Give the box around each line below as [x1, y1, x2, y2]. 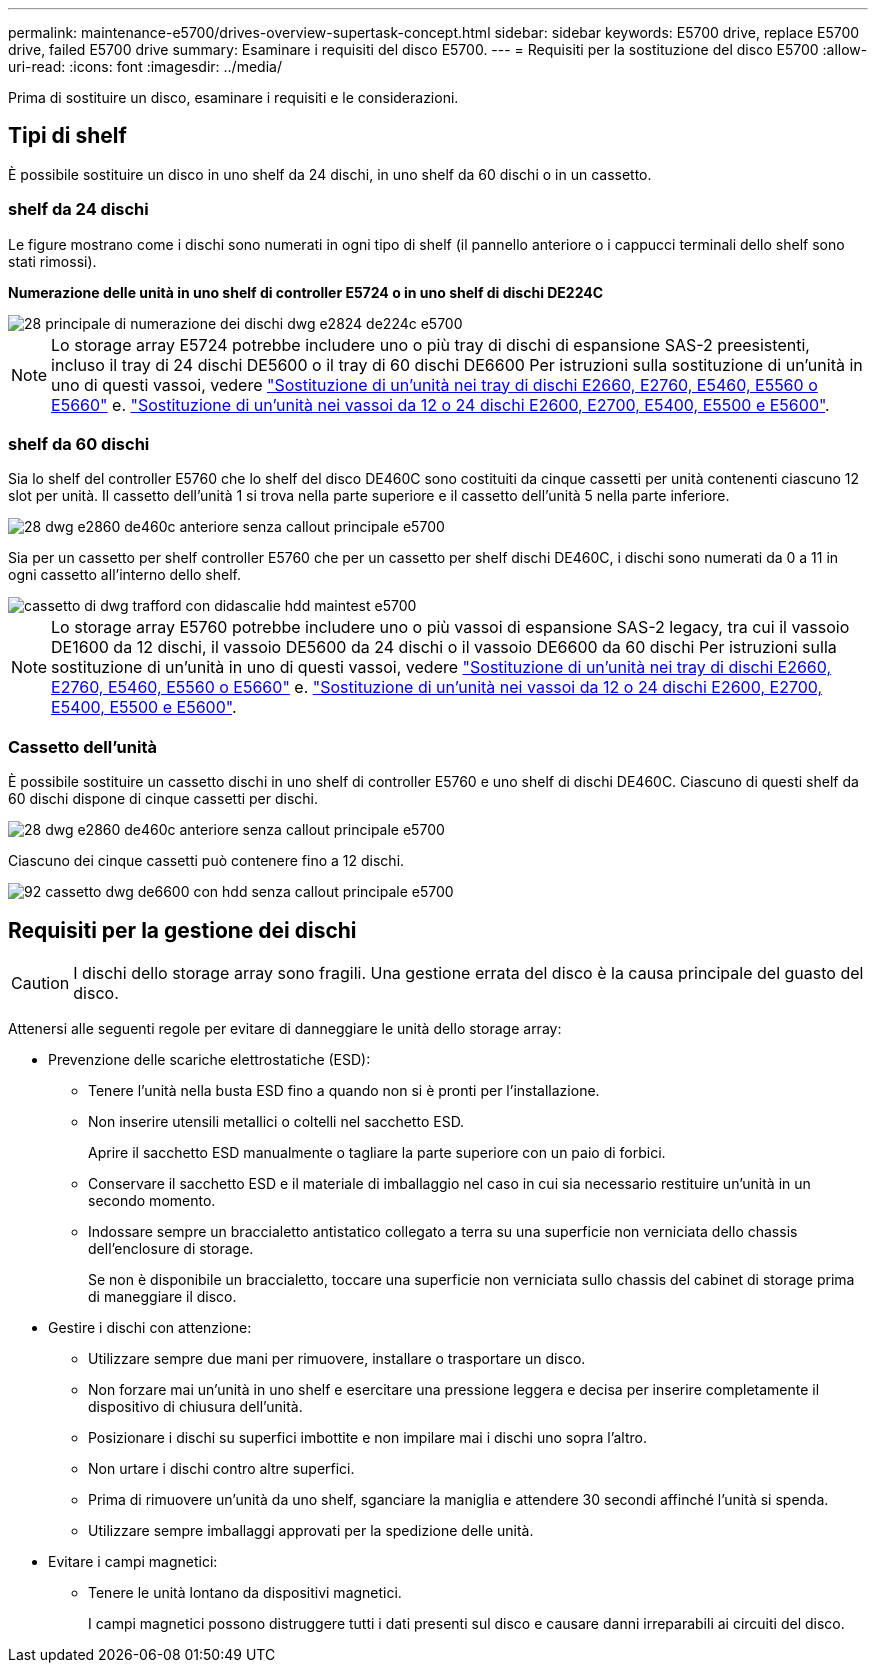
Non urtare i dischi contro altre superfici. [88, 1459, 355, 1477]
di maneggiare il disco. [88, 1287, 237, 1305]
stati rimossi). [8, 252, 97, 270]
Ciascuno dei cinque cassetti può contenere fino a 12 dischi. [8, 852, 405, 870]
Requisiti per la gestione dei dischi [8, 917, 357, 943]
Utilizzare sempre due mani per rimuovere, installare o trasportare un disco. [88, 1349, 586, 1367]
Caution [11, 972, 70, 993]
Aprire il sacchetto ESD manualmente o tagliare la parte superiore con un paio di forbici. [88, 1143, 666, 1161]
